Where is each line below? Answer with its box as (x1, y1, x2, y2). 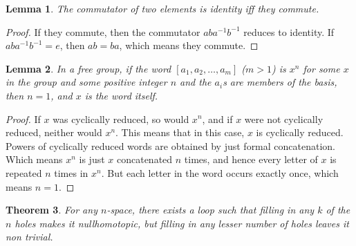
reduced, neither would (6, 125, 102, 140)
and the (180, 75, 212, 89)
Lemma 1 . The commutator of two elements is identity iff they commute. (6, 1, 319, 15)
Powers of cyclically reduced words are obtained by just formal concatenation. (6, 138, 336, 153)
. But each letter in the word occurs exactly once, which (101, 165, 339, 180)
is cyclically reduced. (256, 125, 344, 140)
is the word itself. (84, 88, 158, 102)
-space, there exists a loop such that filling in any (106, 202, 315, 217)
